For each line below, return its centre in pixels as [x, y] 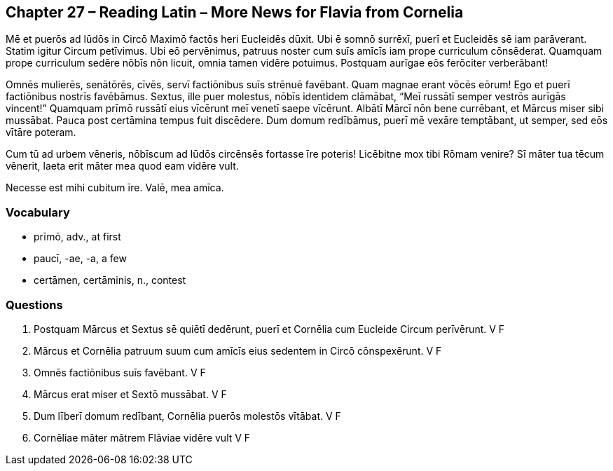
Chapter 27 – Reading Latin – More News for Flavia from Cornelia [235, 12]
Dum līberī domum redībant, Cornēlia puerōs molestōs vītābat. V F [187, 416]
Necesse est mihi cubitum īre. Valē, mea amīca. [115, 188]
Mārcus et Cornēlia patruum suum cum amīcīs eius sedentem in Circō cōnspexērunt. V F [238, 350]
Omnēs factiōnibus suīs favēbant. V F [120, 372]
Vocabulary [38, 212]
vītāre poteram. [41, 132]
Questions [34, 305]
